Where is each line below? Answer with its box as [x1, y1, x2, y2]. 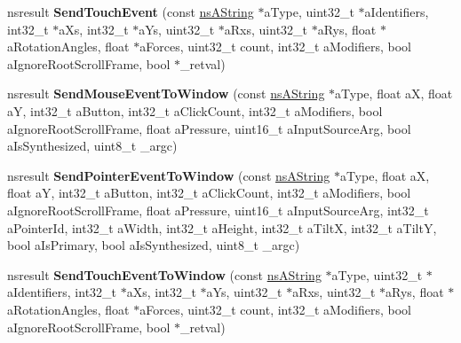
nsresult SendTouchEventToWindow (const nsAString [7, 265, 322, 284]
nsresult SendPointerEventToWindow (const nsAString [7, 166, 330, 184]
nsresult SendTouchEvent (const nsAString [7, 3, 254, 20]
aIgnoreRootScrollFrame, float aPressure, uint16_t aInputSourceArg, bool [7, 119, 411, 137]
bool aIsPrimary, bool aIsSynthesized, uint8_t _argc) [7, 236, 300, 254]
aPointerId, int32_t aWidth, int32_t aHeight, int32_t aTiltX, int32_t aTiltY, [7, 218, 437, 237]
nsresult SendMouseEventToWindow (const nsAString [7, 84, 325, 103]
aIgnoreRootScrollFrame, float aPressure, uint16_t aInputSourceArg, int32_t [7, 200, 429, 219]
